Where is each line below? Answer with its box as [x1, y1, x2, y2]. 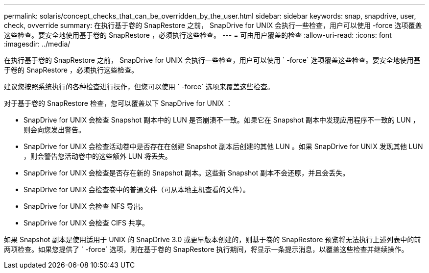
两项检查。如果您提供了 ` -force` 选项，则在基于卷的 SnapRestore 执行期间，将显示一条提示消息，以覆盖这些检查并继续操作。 [4, 245, 408, 253]
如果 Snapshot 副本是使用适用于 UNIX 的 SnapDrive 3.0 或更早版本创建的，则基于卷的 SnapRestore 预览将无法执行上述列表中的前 [4, 235, 421, 244]
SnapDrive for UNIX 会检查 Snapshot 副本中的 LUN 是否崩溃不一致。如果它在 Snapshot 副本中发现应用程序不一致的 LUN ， [24, 116, 420, 124]
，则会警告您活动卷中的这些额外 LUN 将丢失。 [24, 152, 172, 160]
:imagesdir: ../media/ [4, 40, 71, 48]
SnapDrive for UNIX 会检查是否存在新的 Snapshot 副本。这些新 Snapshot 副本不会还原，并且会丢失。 [24, 169, 350, 177]
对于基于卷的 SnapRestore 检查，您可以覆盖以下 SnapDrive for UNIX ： [4, 99, 233, 107]
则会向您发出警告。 [24, 125, 85, 134]
